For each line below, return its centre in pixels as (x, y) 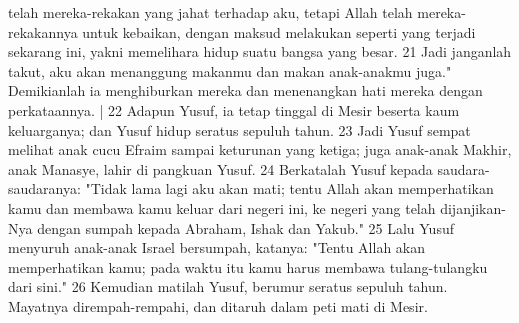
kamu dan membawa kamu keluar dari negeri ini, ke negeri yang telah (222, 207)
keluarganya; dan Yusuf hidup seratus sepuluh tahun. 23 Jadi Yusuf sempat (239, 129)
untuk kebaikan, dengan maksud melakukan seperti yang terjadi (279, 31)
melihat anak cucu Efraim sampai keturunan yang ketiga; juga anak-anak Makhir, (260, 149)
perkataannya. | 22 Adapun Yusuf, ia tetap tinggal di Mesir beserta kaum (234, 109)
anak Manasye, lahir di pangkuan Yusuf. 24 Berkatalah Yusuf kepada (220, 168)
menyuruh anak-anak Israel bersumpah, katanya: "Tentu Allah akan (217, 247)
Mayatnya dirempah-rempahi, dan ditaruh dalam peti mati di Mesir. (218, 305)
